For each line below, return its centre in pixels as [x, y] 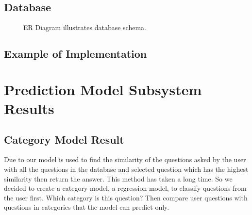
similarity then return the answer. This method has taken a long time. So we [118, 178]
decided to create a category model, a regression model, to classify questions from [125, 188]
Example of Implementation [76, 54]
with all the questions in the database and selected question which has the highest [126, 169]
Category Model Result [64, 139]
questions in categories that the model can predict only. [87, 207]
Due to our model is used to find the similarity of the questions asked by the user [125, 159]
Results [29, 108]
